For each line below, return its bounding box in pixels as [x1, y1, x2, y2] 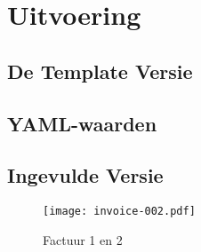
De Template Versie [7, 57, 193, 84]
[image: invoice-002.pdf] [43, 205, 196, 218]
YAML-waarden [7, 109, 157, 137]
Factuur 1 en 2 [43, 230, 123, 248]
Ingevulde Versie [7, 161, 164, 189]
